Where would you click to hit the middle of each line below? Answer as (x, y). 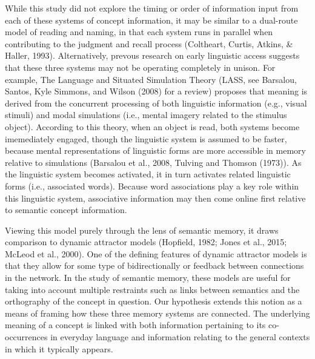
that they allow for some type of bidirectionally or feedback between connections (154, 265)
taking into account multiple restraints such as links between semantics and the (152, 289)
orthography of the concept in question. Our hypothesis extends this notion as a (154, 301)
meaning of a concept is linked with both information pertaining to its (135, 325)
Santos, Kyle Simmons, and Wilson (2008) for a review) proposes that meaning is (156, 91)
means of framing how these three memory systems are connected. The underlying (157, 313)
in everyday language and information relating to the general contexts (180, 337)
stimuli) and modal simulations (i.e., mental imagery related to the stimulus (146, 115)
